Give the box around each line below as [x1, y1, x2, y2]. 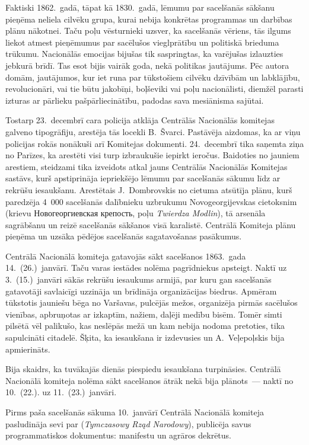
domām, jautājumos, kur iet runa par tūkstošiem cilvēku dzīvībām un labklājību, [5, 71, 300, 83]
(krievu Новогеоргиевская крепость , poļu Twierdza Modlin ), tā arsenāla [5, 207, 266, 219]
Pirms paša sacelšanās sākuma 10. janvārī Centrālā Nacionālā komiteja [5, 406, 264, 418]
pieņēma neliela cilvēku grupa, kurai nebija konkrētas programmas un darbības [5, 12, 292, 25]
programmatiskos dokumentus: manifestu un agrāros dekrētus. [5, 429, 232, 441]
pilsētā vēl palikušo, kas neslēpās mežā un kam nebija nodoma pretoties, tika [5, 319, 285, 332]
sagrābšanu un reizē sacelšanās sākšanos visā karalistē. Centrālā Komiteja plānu [5, 218, 296, 230]
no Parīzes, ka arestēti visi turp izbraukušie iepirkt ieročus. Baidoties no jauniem [5, 149, 300, 161]
